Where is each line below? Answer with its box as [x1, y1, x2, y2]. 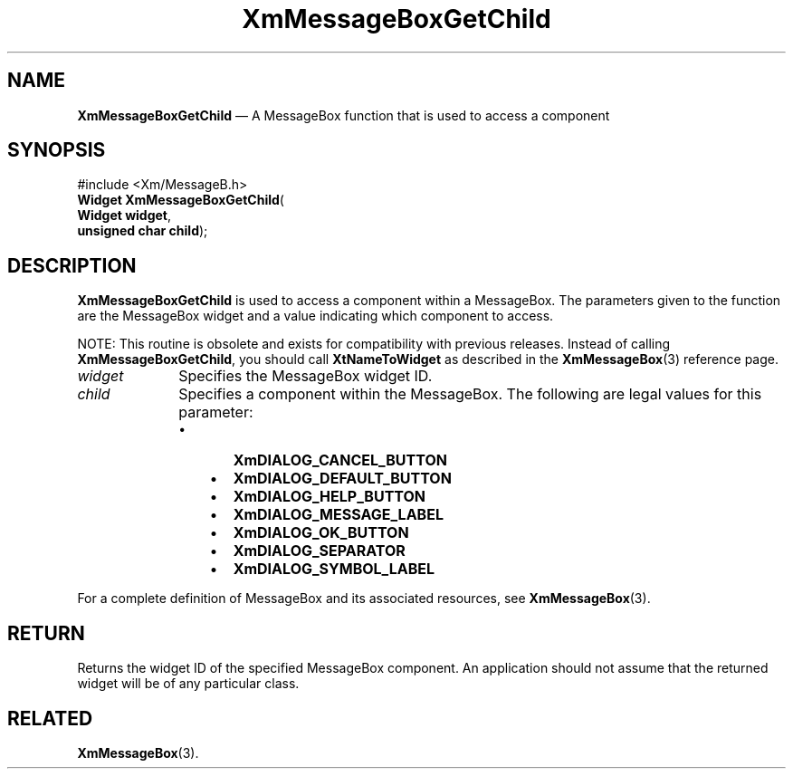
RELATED [7, 706, 93, 730]
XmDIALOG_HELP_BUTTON [233, 487, 426, 506]
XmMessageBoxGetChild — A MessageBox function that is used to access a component [77, 107, 610, 123]
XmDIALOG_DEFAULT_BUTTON [233, 469, 452, 488]
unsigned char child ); [77, 223, 208, 239]
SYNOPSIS [7, 139, 106, 162]
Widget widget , [77, 207, 172, 224]
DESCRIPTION [7, 254, 137, 277]
